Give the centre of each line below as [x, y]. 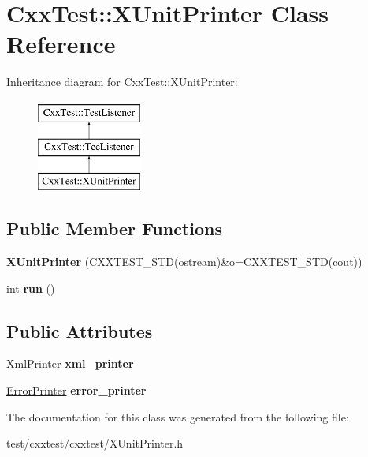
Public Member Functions [114, 228]
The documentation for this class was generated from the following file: [178, 416]
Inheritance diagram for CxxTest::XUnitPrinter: [122, 82]
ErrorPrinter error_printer [76, 390]
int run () [31, 288]
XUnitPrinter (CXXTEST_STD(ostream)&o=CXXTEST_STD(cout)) [184, 262]
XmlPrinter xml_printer [70, 363]
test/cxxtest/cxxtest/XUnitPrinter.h [95, 443]
